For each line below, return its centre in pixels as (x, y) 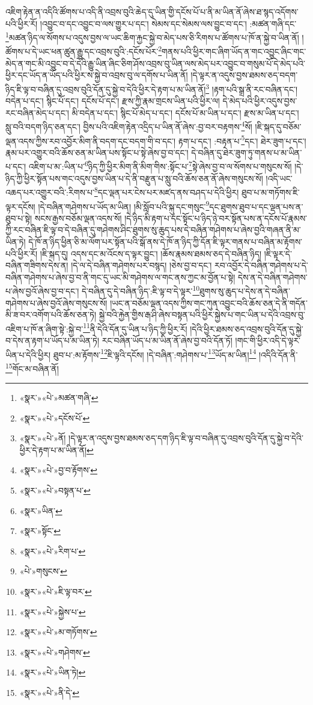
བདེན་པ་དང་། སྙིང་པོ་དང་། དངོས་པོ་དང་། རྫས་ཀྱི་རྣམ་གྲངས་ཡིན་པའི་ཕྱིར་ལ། (113, 101)
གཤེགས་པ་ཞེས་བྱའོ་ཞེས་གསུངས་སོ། (56, 303)
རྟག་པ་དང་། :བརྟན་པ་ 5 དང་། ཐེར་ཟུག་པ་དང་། (242, 140)
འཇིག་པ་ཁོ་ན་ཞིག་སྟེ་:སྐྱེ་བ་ (44, 328)
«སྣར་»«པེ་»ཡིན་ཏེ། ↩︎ (53, 672)
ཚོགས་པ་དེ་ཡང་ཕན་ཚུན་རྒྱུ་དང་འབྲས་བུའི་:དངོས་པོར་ (82, 51)
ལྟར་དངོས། (20, 206)
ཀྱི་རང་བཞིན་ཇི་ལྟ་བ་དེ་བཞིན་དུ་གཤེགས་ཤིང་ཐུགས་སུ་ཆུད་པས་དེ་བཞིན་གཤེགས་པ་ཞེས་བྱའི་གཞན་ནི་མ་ (153, 230)
